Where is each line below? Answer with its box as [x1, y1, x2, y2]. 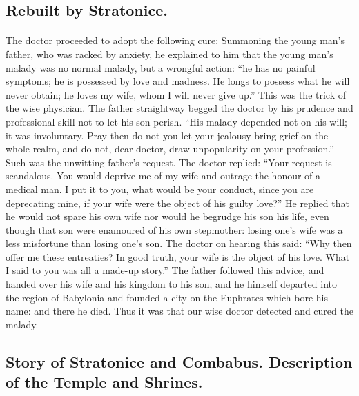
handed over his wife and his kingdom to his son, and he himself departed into [6, 277, 337, 291]
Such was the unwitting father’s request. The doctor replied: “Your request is [6, 155, 332, 169]
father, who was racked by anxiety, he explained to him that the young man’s [6, 46, 333, 61]
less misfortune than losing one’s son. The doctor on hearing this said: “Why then [6, 236, 352, 250]
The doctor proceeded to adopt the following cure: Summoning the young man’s [6, 33, 345, 48]
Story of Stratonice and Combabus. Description [6, 350, 353, 372]
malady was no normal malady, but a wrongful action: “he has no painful [6, 60, 316, 75]
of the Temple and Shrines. [6, 371, 203, 393]
